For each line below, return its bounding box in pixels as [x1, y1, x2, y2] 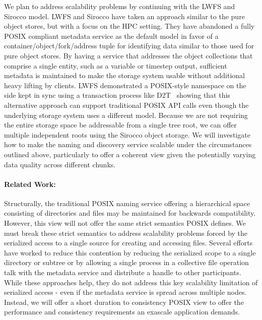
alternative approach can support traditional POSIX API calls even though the [4, 99, 249, 110]
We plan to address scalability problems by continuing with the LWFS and [4, 1, 235, 11]
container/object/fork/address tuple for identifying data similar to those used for [4, 40, 254, 51]
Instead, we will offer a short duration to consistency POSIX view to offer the [4, 296, 244, 307]
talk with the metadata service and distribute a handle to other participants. [4, 267, 241, 278]
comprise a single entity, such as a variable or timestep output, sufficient [4, 60, 227, 71]
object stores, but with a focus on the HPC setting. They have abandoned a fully [4, 21, 255, 31]
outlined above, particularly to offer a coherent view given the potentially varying [4, 149, 256, 159]
